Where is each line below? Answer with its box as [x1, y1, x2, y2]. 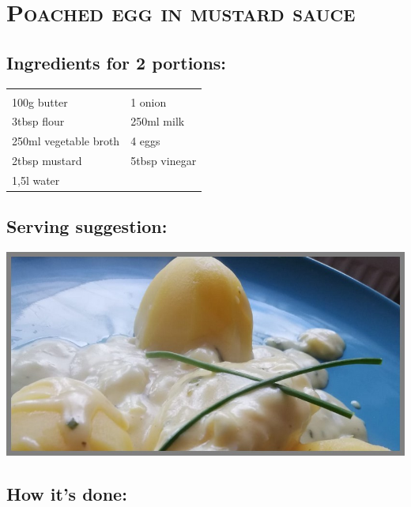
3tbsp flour [12, 113, 65, 130]
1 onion [130, 93, 167, 110]
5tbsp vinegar [130, 152, 197, 169]
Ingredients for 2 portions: [6, 50, 227, 74]
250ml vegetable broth [12, 133, 120, 149]
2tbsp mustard [12, 152, 82, 169]
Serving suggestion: [6, 214, 168, 238]
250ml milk [130, 113, 185, 130]
